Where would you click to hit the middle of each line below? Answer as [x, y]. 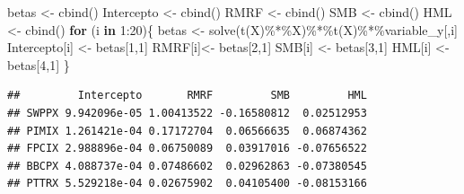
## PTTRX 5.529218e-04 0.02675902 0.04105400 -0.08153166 [187, 184]
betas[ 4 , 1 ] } [39, 64]
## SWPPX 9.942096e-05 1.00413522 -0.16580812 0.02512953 [187, 113]
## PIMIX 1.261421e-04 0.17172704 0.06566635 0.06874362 [187, 131]
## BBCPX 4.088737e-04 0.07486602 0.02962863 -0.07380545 [187, 166]
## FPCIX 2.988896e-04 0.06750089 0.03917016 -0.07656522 [187, 149]
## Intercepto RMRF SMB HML [187, 96]
